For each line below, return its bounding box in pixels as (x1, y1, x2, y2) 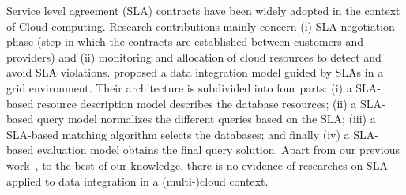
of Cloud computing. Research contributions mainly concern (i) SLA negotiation (6, 17, 395, 34)
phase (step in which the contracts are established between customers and (6, 33, 364, 50)
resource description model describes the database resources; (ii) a (36, 95, 357, 111)
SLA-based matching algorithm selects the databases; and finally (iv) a (6, 126, 350, 142)
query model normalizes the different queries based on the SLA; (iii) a (36, 111, 376, 127)
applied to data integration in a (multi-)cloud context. (6, 172, 269, 189)
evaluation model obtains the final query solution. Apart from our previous (36, 141, 400, 158)
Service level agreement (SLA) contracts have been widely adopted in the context (6, 2, 400, 18)
